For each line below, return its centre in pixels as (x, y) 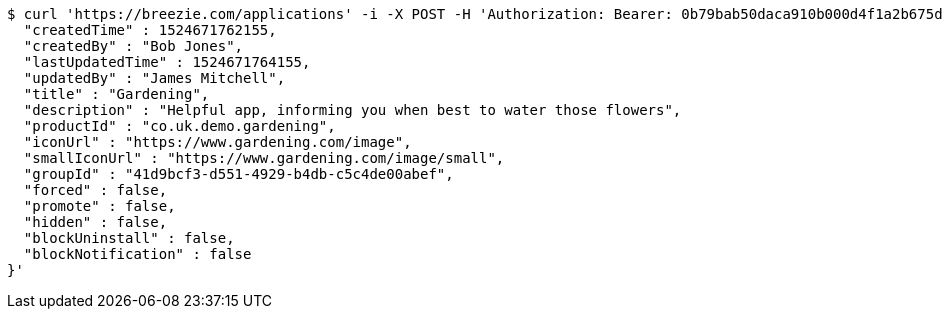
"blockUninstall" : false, (129, 238)
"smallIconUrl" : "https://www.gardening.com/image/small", (264, 158)
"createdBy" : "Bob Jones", (133, 46)
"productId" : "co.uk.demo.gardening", (179, 126)
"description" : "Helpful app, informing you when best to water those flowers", (352, 110)
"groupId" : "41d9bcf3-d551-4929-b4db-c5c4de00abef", (238, 174)
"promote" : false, (99, 206)
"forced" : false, (95, 190)
